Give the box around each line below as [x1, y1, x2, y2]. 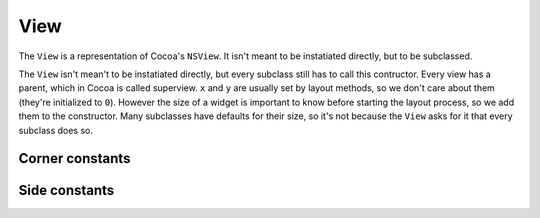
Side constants [18, 182, 115, 199]
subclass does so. [18, 124, 94, 136]
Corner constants [18, 150, 131, 167]
